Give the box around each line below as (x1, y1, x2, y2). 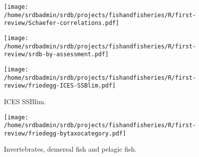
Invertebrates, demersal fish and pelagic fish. (4, 144, 137, 154)
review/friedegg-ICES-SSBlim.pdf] (4, 82, 116, 90)
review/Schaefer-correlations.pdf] (4, 20, 119, 27)
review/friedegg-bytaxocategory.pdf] (4, 130, 126, 137)
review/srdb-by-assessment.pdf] (4, 51, 109, 58)
